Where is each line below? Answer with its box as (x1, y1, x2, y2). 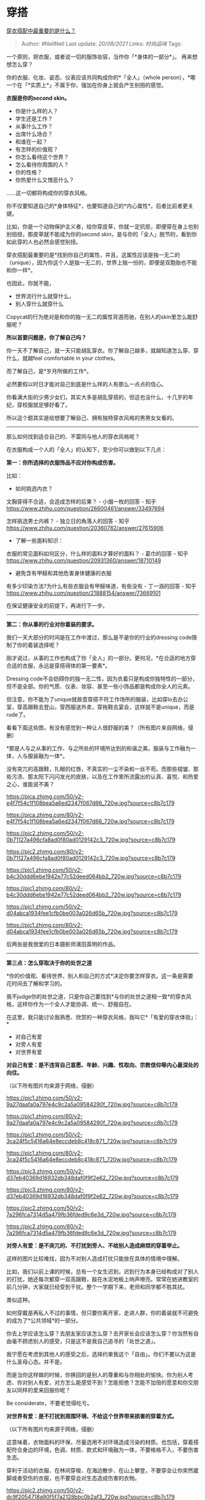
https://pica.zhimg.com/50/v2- (6, 793, 84, 800)
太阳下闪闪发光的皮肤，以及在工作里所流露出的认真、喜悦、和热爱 (32, 772, 199, 780)
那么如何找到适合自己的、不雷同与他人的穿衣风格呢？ (6, 433, 140, 440)
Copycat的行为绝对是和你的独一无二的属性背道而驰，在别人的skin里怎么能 (6, 313, 193, 320)
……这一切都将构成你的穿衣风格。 (6, 189, 91, 196)
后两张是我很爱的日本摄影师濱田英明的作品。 (6, 940, 119, 947)
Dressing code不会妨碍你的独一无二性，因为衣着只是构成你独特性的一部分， (6, 674, 198, 682)
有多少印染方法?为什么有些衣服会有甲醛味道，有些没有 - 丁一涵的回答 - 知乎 (6, 582, 196, 589)
